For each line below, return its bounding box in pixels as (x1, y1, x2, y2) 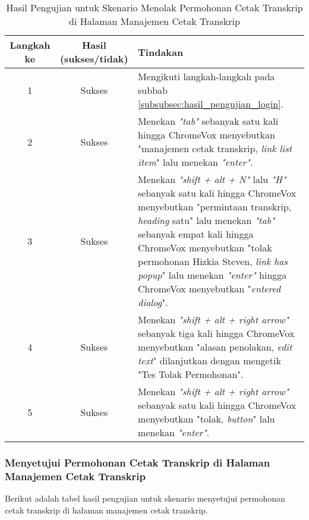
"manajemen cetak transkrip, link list (138, 141, 292, 155)
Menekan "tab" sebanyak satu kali (138, 114, 279, 128)
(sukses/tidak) (59, 52, 128, 65)
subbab (138, 83, 168, 97)
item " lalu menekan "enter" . (138, 155, 253, 169)
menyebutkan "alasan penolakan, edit (138, 340, 292, 354)
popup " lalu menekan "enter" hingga (138, 268, 287, 282)
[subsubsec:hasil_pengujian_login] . (138, 97, 283, 111)
